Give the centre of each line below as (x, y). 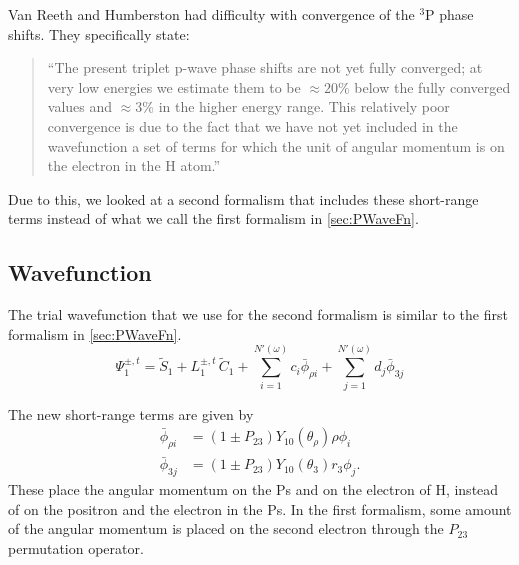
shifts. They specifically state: (99, 33)
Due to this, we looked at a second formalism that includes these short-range (243, 198)
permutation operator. (76, 547)
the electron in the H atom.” (134, 165)
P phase (449, 14)
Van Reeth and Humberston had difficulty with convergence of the (211, 14)
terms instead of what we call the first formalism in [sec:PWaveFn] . (213, 218)
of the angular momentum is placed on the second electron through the (226, 528)
